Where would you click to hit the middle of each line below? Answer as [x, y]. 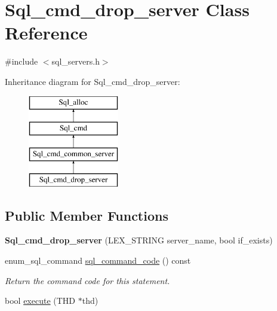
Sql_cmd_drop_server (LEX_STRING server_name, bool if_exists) [139, 240]
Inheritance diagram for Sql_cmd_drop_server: [93, 81]
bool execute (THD [40, 301]
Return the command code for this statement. [87, 280]
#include [21, 61]
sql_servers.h [76, 61]
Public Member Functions [87, 215]
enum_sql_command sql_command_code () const [98, 260]
